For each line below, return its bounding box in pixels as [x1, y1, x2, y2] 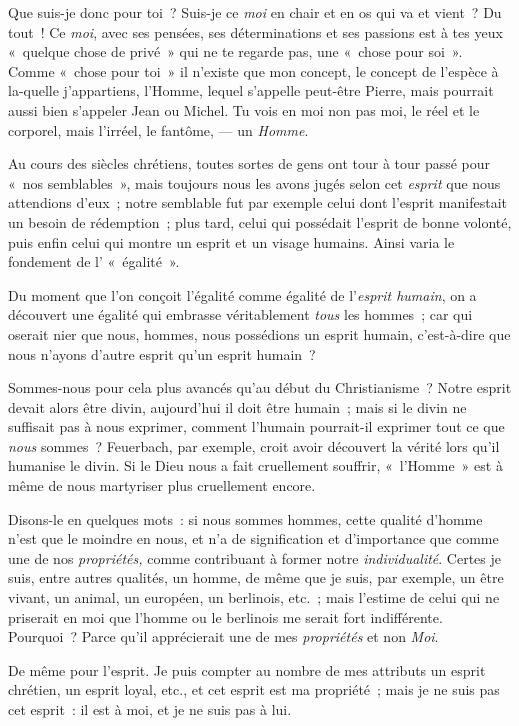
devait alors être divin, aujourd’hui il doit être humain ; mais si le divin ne [8, 396, 467, 417]
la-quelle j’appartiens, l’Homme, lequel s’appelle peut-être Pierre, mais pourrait [8, 80, 494, 101]
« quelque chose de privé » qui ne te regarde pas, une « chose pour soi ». [8, 41, 463, 62]
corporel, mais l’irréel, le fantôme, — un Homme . [8, 119, 309, 140]
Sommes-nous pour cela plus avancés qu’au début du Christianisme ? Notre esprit [8, 377, 512, 398]
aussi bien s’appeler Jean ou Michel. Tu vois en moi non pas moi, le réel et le [8, 99, 480, 120]
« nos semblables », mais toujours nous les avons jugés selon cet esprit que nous [8, 172, 501, 193]
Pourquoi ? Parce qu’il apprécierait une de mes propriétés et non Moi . [8, 626, 439, 647]
